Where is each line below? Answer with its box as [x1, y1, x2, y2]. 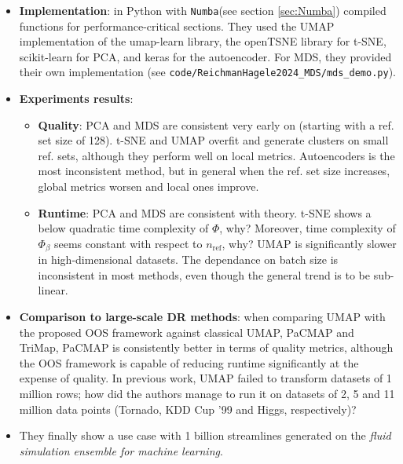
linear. [38, 282, 68, 298]
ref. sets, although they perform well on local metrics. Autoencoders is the [38, 147, 395, 163]
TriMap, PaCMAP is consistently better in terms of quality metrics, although [19, 339, 394, 356]
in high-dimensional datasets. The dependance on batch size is [38, 251, 339, 268]
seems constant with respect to [53, 235, 203, 251]
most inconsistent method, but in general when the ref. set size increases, [38, 163, 390, 179]
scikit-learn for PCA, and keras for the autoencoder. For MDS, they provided [19, 48, 392, 64]
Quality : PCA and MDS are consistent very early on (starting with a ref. [38, 116, 394, 133]
